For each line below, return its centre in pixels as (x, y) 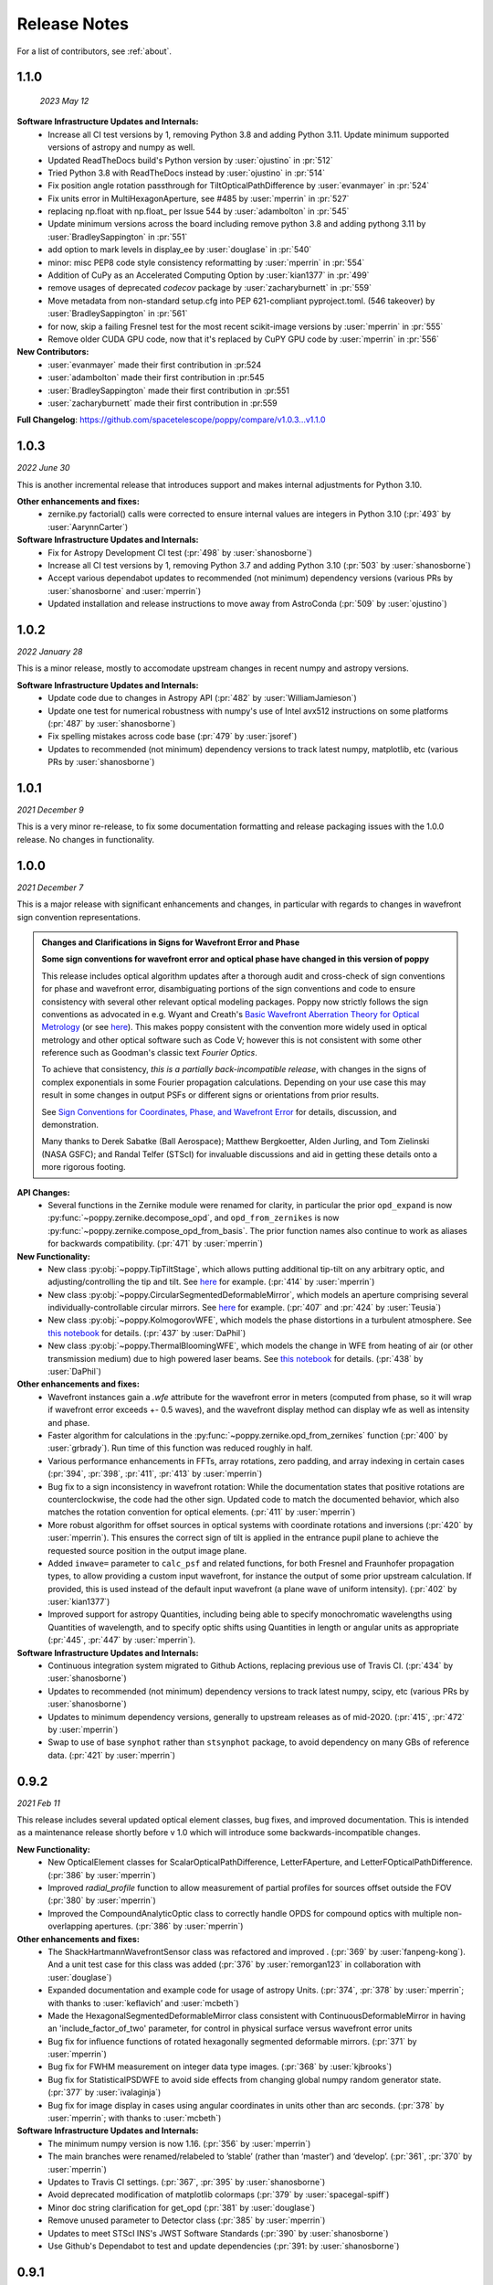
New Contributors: (53, 352)
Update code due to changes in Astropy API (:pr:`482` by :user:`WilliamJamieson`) (203, 698)
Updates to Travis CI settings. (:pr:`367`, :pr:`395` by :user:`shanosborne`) (187, 2182)
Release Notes (73, 24)
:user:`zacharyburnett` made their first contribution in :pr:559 (163, 403)
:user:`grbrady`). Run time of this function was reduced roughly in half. (180, 1448)
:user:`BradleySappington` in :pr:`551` (118, 237)
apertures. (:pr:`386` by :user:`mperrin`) (169, 1926)
